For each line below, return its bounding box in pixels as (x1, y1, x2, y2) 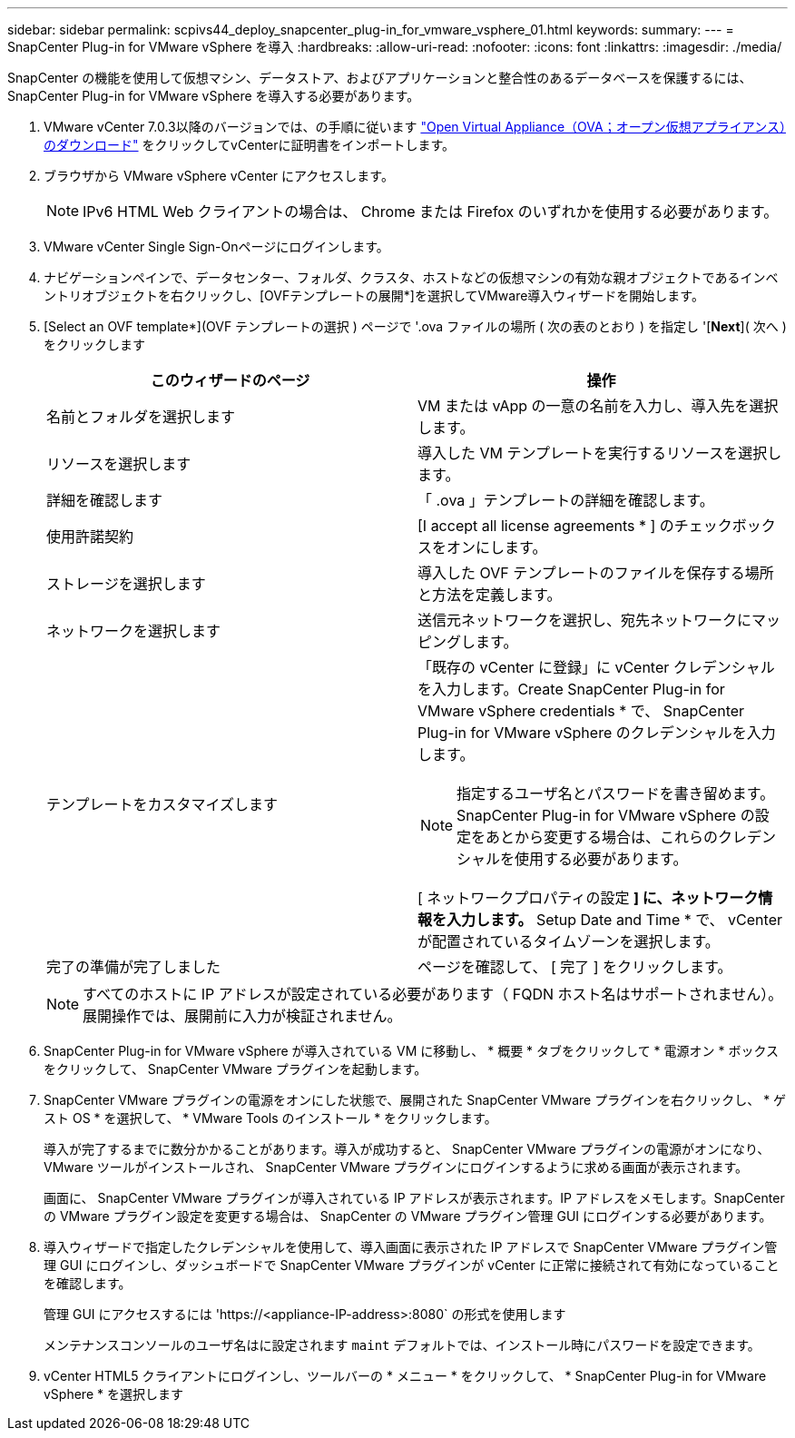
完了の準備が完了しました (46, 958, 221, 976)
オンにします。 (447, 538, 547, 556)
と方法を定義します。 (417, 586, 562, 604)
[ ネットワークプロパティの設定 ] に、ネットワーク (417, 889, 759, 907)
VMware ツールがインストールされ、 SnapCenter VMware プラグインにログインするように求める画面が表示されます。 (44, 1159, 749, 1175)
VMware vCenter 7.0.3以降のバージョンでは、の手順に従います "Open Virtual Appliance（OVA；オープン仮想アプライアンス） (44, 119, 786, 134)
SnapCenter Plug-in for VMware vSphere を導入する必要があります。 (7, 88, 420, 103)
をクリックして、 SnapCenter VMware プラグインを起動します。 (44, 1061, 427, 1077)
